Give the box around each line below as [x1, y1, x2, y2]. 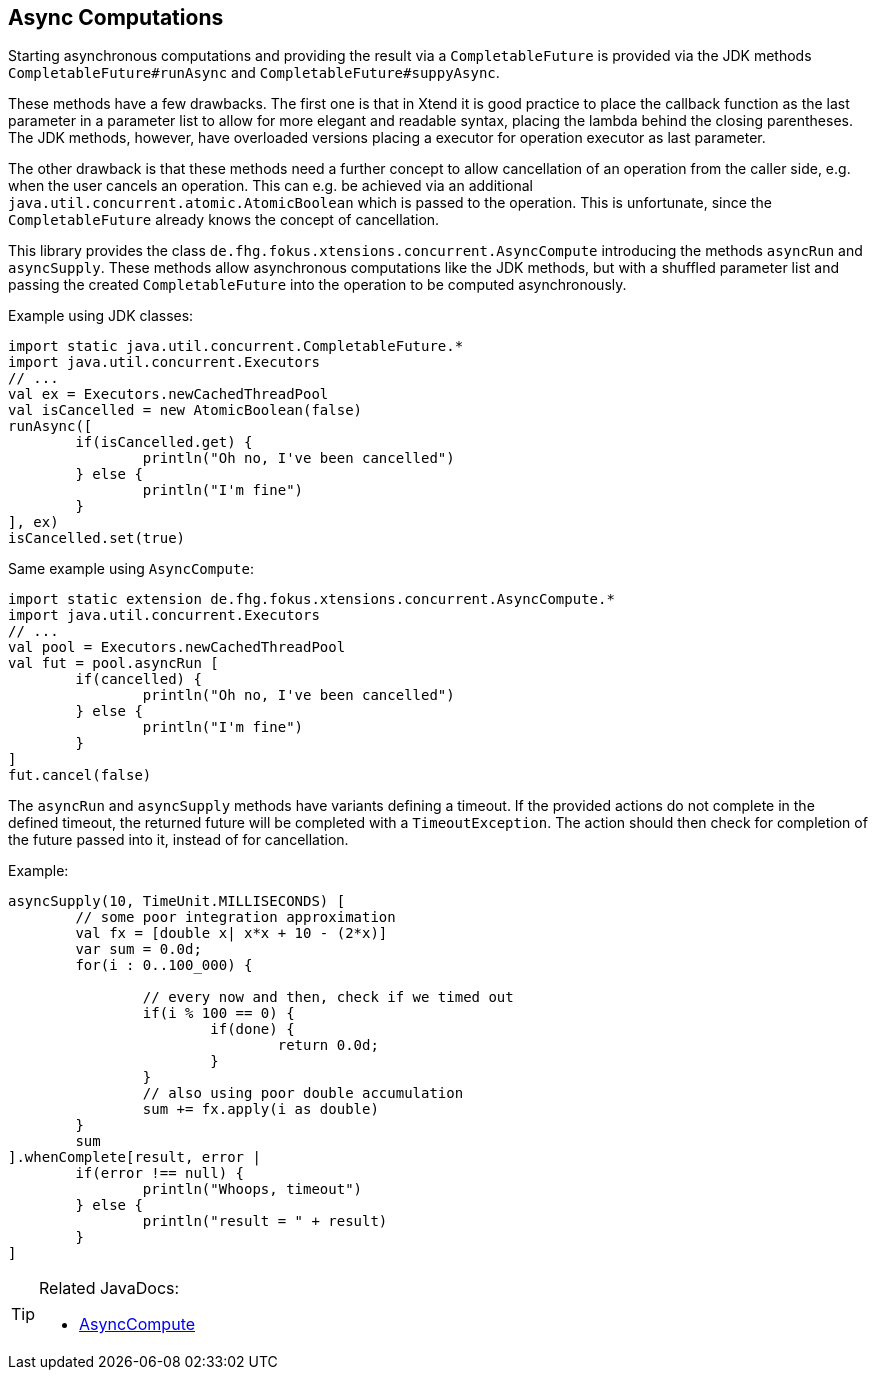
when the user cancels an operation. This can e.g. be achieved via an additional [8, 177, 533, 195]
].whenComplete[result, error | [8, 1149, 261, 1166]
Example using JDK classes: [8, 307, 194, 325]
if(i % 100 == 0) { [142, 1005, 295, 1022]
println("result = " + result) [142, 1213, 388, 1230]
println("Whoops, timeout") [142, 1181, 363, 1198]
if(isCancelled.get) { [75, 434, 253, 451]
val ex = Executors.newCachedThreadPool [8, 386, 329, 403]
